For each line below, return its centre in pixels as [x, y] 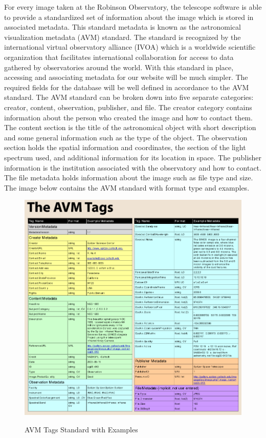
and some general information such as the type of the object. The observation [126, 137]
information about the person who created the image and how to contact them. [128, 117]
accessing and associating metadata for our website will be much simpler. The [126, 77]
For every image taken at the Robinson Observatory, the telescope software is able [133, 7]
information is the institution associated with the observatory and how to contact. [133, 167]
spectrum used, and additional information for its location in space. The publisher [133, 157]
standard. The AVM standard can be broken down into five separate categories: [129, 97]
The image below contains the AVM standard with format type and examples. [127, 187]
